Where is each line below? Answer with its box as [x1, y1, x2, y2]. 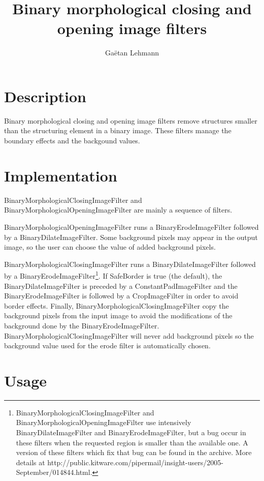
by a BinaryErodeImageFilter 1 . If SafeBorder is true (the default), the [4, 269, 222, 281]
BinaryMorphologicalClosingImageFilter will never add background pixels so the [4, 330, 254, 341]
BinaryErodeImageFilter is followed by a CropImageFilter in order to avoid [4, 290, 239, 301]
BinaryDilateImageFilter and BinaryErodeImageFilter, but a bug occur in [16, 427, 246, 438]
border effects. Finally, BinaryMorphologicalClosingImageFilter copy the [4, 300, 229, 311]
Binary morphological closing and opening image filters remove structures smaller [4, 115, 257, 126]
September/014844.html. [16, 467, 92, 477]
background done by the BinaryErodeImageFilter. [4, 320, 159, 330]
